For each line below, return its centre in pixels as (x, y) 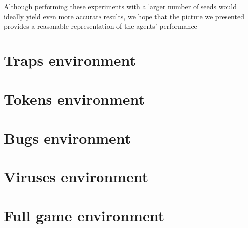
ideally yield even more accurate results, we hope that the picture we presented (124, 16)
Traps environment (70, 60)
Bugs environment (68, 138)
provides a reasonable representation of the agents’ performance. (101, 26)
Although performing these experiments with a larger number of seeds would (120, 6)
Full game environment (84, 215)
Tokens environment (74, 99)
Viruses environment (76, 177)
